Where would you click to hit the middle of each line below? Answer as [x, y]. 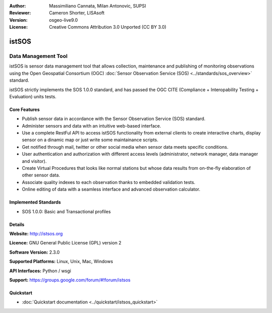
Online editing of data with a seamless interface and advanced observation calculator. [111, 190]
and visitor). [34, 161]
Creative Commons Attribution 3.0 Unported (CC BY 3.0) [108, 27]
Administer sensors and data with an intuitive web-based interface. [91, 126]
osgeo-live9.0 [63, 20]
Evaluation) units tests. [33, 96]
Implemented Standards [35, 202]
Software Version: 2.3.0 [35, 252]
